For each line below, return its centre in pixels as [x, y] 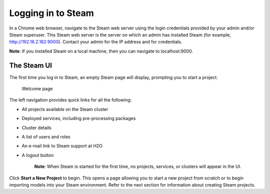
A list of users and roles [46, 136]
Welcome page [37, 89]
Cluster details [37, 127]
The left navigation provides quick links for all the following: [70, 100]
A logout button [38, 155]
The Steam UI [31, 65]
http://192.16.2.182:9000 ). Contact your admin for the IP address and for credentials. [96, 42]
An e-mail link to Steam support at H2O [62, 146]
